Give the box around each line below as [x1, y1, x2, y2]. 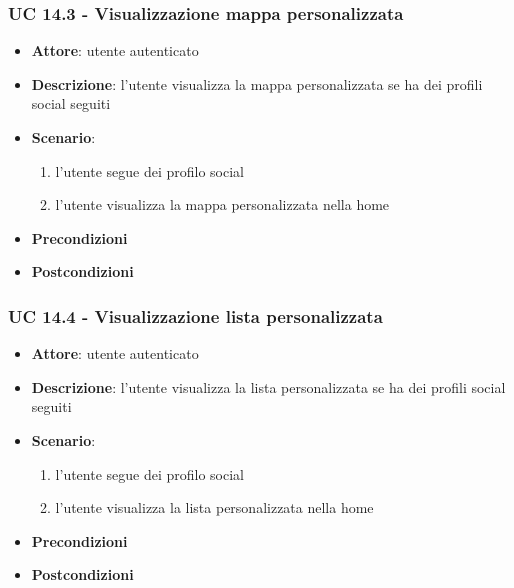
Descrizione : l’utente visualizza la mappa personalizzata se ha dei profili [31, 73, 483, 94]
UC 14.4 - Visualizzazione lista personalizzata [8, 303, 383, 328]
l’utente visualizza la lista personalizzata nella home [55, 497, 374, 518]
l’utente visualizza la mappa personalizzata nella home [55, 194, 390, 215]
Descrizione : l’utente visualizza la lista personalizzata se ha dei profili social [31, 376, 506, 397]
